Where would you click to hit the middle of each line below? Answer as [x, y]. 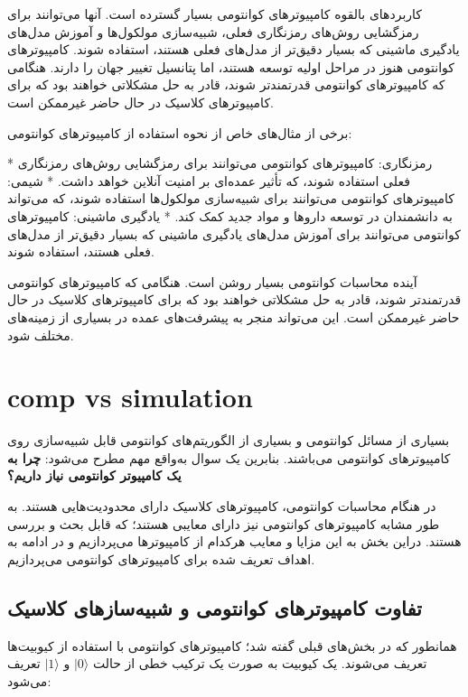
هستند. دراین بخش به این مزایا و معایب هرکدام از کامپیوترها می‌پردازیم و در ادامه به [234, 541]
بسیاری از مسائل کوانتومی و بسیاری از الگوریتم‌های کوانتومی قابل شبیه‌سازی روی [229, 440]
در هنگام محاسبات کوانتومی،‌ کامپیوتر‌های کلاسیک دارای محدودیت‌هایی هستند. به [222, 506]
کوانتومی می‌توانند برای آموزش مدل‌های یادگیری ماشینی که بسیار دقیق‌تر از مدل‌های [234, 233]
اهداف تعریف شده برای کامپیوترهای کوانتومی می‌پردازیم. [161, 558]
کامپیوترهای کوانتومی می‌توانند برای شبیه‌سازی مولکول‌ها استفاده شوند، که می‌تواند [231, 198]
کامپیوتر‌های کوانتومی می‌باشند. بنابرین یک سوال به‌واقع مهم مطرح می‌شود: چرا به [229, 457]
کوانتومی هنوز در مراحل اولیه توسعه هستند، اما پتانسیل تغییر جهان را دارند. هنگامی [231, 66]
